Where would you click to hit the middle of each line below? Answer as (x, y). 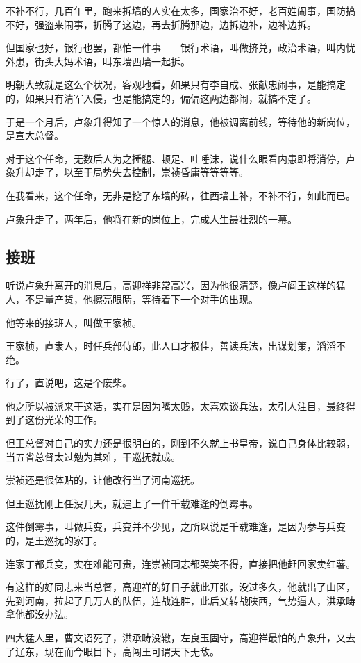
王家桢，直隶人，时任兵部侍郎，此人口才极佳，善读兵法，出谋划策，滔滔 (171, 346)
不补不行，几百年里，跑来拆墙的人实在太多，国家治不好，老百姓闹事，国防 (176, 10)
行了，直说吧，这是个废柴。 (69, 383)
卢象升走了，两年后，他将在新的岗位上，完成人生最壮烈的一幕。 (151, 219)
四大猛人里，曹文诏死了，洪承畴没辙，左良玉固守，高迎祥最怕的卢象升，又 (176, 638)
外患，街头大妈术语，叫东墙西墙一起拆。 (98, 61)
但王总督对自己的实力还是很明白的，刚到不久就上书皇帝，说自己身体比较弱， (180, 443)
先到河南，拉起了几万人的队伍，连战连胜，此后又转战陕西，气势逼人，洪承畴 (180, 600)
